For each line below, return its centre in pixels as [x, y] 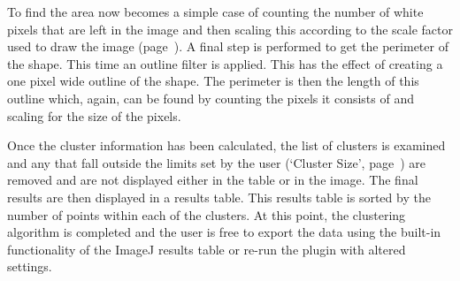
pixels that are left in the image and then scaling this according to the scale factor [230, 29]
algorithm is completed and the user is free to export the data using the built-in [224, 232]
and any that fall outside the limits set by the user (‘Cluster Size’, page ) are [216, 162]
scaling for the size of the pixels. [94, 115]
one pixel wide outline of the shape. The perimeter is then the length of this [213, 81]
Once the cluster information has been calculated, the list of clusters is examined [226, 145]
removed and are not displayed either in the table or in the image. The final [213, 180]
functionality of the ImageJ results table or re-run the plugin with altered [207, 249]
